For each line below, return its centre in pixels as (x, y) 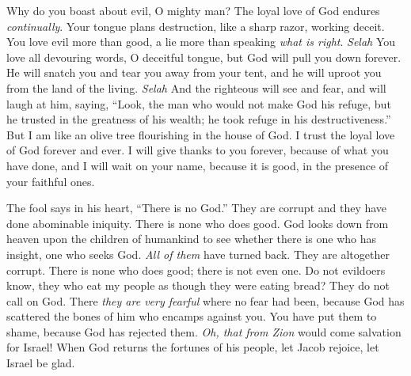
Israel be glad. (41, 363)
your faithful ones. (51, 181)
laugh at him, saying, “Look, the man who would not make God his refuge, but (199, 103)
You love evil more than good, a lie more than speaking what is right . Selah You (201, 42)
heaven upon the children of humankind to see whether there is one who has (192, 239)
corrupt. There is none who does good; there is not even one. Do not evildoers (196, 270)
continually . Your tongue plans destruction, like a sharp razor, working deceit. (196, 26)
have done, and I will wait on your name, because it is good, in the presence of (198, 165)
